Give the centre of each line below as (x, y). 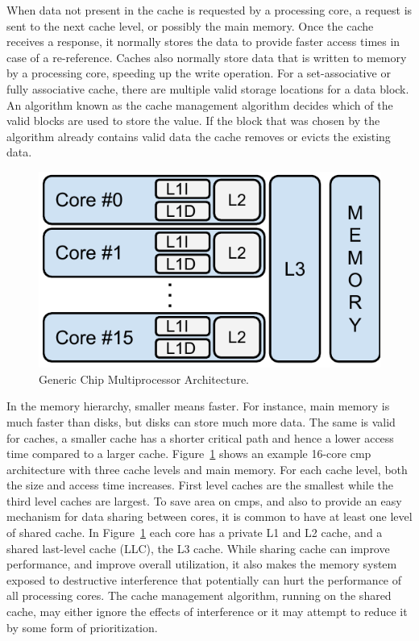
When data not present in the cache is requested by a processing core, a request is (209, 10)
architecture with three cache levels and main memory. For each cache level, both (207, 469)
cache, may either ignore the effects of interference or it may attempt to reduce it (207, 612)
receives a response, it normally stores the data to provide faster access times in (203, 42)
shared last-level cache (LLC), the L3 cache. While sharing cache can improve (198, 548)
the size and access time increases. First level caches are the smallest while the (200, 485)
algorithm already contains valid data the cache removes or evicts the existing (199, 136)
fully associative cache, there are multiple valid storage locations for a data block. (208, 88)
